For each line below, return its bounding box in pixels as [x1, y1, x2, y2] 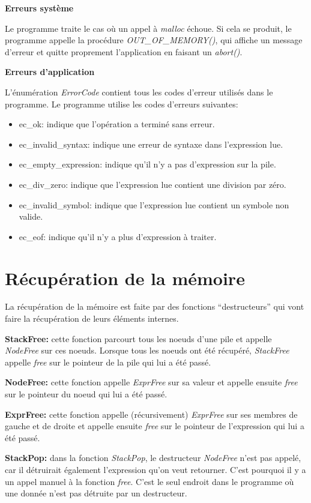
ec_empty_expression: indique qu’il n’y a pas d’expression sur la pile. [19, 158, 276, 170]
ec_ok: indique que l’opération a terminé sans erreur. [19, 118, 215, 130]
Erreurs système [5, 2, 74, 14]
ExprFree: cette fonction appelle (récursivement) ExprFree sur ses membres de [5, 408, 298, 420]
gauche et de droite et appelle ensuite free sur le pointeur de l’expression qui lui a [5, 420, 304, 432]
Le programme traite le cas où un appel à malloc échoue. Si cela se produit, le [5, 22, 292, 34]
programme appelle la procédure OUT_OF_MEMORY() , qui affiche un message [5, 34, 303, 46]
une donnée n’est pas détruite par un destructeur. [5, 487, 187, 499]
